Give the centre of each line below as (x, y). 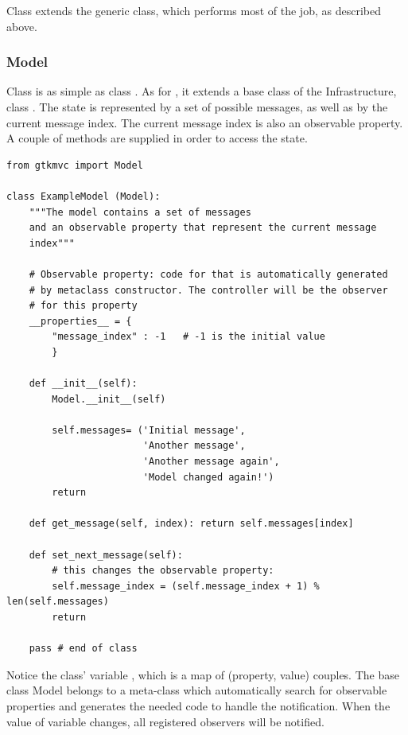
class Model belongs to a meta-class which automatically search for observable (197, 690)
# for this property (83, 306)
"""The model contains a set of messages (140, 212)
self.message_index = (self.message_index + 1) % (186, 586)
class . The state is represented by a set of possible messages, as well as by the (197, 107)
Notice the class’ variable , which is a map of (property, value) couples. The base (203, 674)
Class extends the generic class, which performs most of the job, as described (194, 10)
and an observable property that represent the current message (203, 228)
